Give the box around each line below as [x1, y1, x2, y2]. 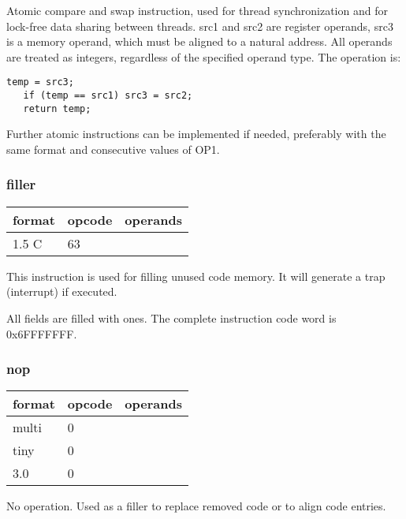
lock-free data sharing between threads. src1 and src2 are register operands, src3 [6, 17, 393, 34]
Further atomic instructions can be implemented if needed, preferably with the [6, 125, 386, 142]
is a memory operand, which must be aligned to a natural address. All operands [6, 33, 393, 50]
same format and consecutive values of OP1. [6, 140, 220, 157]
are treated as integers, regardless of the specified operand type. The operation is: [6, 48, 401, 65]
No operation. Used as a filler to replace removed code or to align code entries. [6, 498, 386, 514]
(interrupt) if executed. [6, 283, 117, 300]
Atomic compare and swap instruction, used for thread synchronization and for [6, 2, 388, 18]
